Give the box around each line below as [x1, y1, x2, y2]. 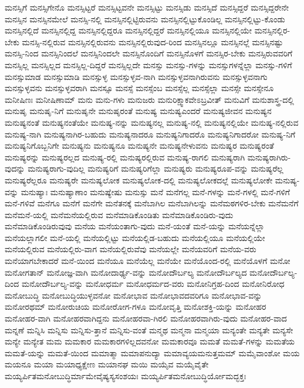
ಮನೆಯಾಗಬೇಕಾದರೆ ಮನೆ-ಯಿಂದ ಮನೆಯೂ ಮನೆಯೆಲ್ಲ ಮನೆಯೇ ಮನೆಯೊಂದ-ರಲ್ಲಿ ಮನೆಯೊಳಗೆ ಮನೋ [5, 255, 291, 267]
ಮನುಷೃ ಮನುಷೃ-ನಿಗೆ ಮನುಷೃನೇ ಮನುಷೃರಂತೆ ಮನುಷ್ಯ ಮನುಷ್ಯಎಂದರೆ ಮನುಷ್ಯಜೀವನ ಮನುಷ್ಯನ [5, 105, 272, 117]
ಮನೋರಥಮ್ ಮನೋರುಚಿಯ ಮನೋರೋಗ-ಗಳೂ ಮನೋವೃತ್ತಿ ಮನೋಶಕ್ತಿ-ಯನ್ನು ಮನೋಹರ [5, 300, 266, 313]
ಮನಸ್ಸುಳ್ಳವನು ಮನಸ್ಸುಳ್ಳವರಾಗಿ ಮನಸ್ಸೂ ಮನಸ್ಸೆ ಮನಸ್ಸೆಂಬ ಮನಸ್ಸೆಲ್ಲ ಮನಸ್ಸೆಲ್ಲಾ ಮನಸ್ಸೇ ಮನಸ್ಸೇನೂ [5, 82, 274, 94]
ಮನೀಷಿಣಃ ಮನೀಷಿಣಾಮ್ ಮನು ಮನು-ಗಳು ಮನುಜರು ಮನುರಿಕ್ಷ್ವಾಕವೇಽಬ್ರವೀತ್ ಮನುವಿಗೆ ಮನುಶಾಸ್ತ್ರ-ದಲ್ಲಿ [5, 93, 294, 105]
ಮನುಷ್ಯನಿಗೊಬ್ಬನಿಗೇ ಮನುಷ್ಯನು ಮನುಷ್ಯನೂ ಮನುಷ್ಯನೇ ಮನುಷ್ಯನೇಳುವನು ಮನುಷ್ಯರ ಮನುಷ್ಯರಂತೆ [5, 139, 274, 152]
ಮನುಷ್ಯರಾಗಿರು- [247, 150, 291, 163]
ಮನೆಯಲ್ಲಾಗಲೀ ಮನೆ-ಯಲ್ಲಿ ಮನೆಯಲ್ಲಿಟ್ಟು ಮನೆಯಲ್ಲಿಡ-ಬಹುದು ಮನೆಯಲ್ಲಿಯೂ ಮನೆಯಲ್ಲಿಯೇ [5, 231, 265, 243]
